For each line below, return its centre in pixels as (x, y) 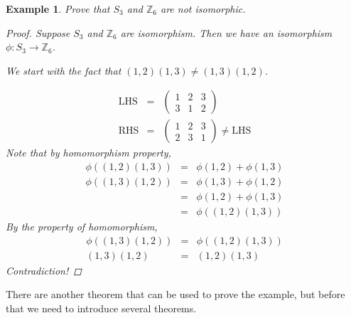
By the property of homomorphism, (82, 227)
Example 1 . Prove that (58, 9)
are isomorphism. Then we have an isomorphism (226, 32)
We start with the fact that (64, 70)
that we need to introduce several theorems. (101, 308)
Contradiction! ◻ (44, 270)
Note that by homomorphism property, (88, 153)
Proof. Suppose (38, 32)
